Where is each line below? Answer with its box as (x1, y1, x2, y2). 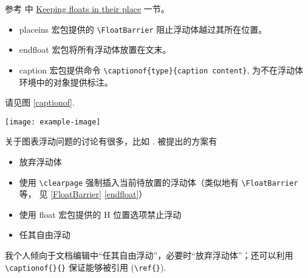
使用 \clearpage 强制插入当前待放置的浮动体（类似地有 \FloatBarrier (19, 175, 298, 188)
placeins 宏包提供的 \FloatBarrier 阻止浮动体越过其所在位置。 (19, 22, 267, 35)
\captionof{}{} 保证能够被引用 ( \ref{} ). (5, 260, 166, 273)
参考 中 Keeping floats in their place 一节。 (5, 2, 169, 15)
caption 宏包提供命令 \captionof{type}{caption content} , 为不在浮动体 (19, 63, 304, 76)
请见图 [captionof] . (5, 96, 75, 109)
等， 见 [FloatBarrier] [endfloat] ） (19, 188, 148, 200)
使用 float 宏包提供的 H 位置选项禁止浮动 (19, 208, 182, 220)
